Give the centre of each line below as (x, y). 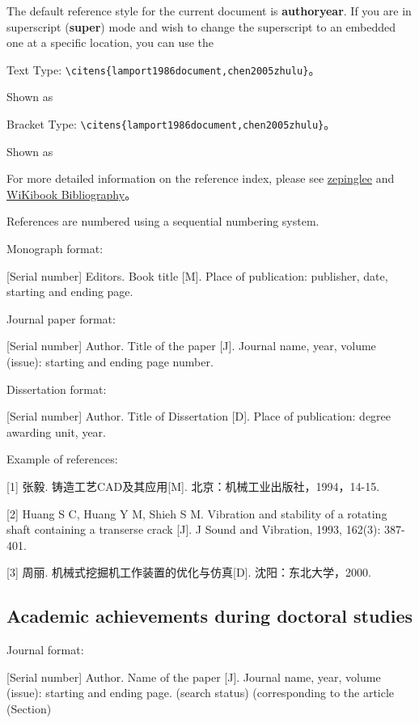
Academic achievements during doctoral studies (210, 616)
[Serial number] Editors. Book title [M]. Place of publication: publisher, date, (197, 275)
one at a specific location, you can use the (110, 42)
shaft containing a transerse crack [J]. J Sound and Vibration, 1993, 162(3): (194, 529)
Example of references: (62, 459)
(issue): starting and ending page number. (110, 362)
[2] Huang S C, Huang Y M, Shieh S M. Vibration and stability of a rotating (197, 513)
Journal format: (45, 650)
